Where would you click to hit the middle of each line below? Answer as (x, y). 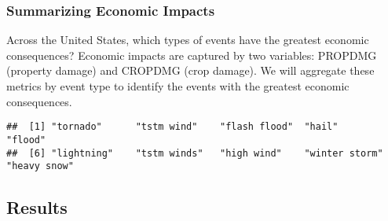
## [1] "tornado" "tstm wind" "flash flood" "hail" (172, 127)
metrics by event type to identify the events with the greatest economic (178, 86)
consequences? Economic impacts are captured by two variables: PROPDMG (192, 55)
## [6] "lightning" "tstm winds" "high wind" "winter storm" (195, 153)
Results (37, 207)
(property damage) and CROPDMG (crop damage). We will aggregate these (190, 70)
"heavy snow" (40, 166)
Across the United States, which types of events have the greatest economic (188, 40)
